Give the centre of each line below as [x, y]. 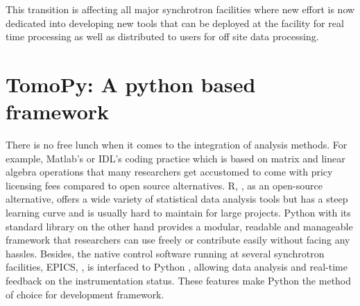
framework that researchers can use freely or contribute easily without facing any [178, 240]
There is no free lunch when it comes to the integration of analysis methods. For [177, 145]
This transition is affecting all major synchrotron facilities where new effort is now [180, 9]
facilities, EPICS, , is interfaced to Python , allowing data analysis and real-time [177, 267]
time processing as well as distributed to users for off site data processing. [162, 36]
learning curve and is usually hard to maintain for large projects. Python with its [178, 213]
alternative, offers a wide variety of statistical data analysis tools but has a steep [177, 199]
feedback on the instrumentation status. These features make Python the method [179, 281]
